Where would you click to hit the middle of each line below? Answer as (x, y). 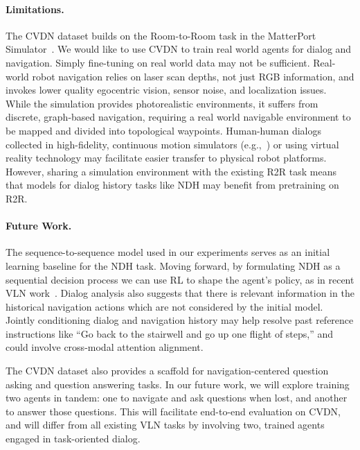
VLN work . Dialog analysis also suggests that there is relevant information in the (180, 293)
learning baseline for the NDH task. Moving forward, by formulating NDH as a (173, 265)
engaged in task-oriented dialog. (73, 439)
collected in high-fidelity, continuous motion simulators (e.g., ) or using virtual (172, 144)
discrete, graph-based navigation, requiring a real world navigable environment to (178, 117)
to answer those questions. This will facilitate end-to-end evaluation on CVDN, (173, 411)
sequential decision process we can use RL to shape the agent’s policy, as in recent (180, 279)
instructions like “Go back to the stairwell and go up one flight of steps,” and (170, 333)
